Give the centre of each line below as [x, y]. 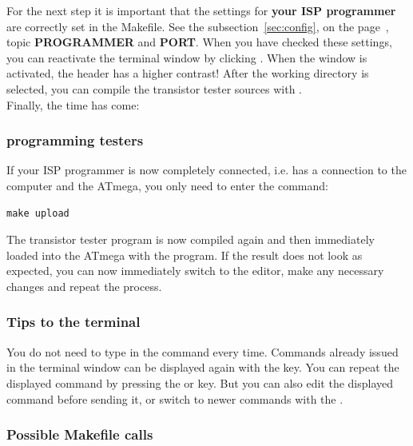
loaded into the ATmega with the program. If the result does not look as [185, 255]
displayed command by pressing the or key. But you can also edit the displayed [200, 382]
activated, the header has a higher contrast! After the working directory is [188, 73]
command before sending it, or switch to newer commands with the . [175, 398]
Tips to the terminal [73, 322]
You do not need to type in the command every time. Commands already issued [203, 351]
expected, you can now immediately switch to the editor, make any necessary [195, 271]
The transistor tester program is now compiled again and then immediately [191, 239]
